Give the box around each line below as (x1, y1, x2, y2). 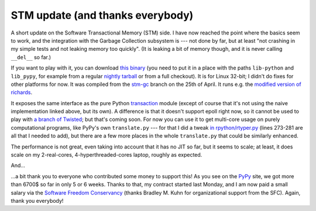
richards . (11, 89, 32, 96)
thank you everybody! (11, 197, 64, 204)
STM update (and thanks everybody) (11, 9, 194, 22)
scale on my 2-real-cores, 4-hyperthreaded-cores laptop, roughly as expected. (11, 151, 202, 158)
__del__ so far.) (11, 53, 51, 61)
